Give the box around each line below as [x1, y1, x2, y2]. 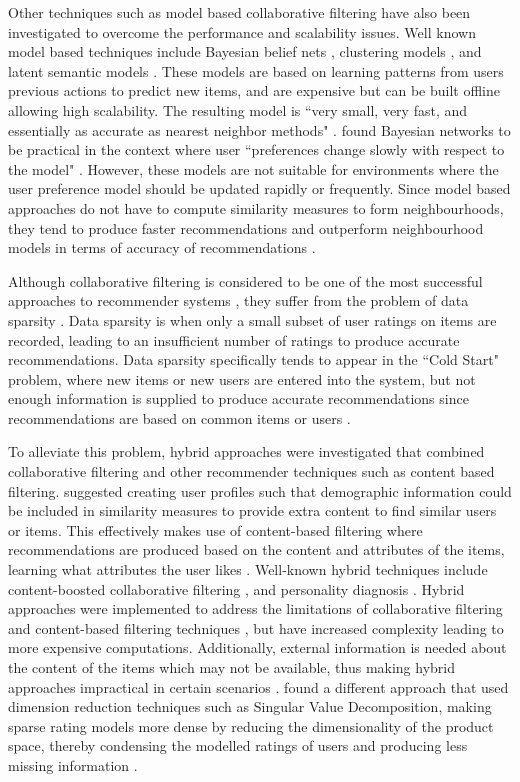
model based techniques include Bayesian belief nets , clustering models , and [8, 41, 482, 62]
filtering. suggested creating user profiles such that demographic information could [8, 480, 512, 501]
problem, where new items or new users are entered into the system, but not [8, 368, 476, 389]
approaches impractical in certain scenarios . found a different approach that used [8, 676, 509, 697]
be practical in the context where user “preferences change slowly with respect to [8, 139, 505, 160]
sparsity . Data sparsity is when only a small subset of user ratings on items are [8, 309, 497, 330]
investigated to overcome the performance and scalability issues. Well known [8, 21, 476, 42]
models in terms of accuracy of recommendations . [8, 237, 316, 258]
